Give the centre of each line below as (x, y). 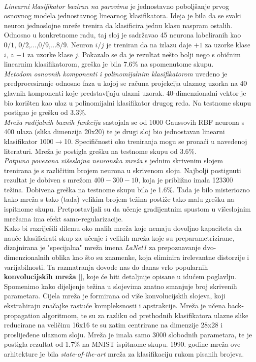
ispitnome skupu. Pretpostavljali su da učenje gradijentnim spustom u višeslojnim (128, 209)
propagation (22, 315)
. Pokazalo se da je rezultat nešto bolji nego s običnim (159, 54)
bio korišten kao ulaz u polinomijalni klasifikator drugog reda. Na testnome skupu (128, 102)
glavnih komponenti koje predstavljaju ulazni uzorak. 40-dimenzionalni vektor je (125, 92)
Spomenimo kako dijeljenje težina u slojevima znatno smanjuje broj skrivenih (121, 286)
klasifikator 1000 (29, 141)
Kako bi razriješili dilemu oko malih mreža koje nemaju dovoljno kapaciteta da (123, 228)
